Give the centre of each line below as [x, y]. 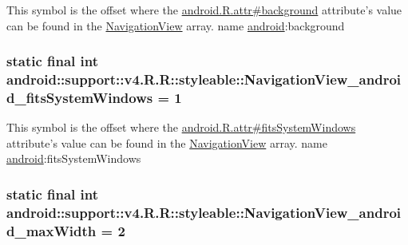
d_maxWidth [51, 230]
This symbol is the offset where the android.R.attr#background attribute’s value [204, 10]
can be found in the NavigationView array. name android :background [176, 25]
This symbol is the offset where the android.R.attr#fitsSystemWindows [181, 127]
